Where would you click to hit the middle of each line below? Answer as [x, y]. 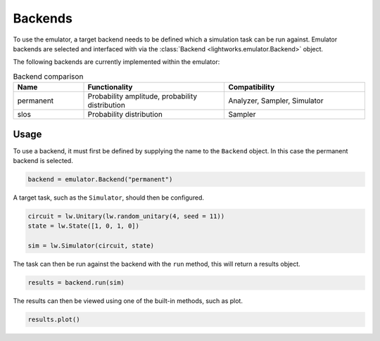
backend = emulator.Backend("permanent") [100, 179]
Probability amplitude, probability [142, 96]
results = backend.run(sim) [76, 283]
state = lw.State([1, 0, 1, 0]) [84, 226]
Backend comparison [48, 76]
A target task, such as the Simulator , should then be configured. [108, 198]
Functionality [110, 87]
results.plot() [54, 320]
